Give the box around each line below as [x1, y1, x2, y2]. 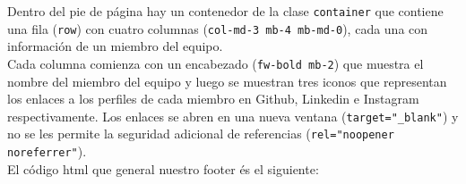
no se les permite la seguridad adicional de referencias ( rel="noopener [7, 124, 394, 143]
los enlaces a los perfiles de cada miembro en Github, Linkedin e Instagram [7, 89, 419, 108]
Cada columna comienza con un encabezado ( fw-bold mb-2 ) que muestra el [7, 54, 424, 72]
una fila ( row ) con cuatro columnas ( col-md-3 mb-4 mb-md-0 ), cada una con [7, 19, 428, 38]
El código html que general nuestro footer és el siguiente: [7, 159, 319, 178]
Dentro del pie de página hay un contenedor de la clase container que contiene [7, 2, 444, 20]
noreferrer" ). [7, 142, 87, 161]
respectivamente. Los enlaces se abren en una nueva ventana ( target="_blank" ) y [7, 106, 459, 125]
